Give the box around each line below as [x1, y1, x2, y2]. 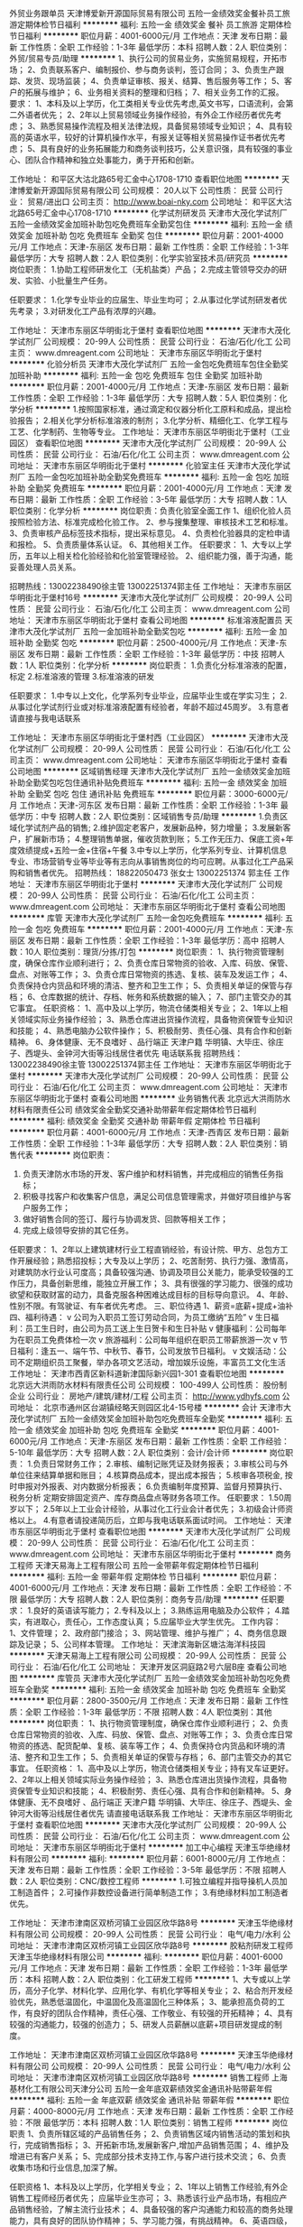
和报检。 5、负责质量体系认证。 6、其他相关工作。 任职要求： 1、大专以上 [9, 540, 284, 550]
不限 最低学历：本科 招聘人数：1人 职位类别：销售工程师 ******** [24, 2117, 271, 2128]
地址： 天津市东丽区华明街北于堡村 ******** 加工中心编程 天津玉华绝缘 [16, 1842, 283, 1853]
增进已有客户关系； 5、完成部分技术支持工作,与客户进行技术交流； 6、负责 [9, 2151, 287, 2161]
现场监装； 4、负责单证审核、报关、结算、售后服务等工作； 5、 [48, 76, 285, 86]
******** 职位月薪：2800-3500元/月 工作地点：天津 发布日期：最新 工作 [9, 1696, 281, 1705]
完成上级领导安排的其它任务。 [22, 1225, 133, 1235]
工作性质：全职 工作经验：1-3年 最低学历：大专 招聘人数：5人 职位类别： [9, 393, 280, 403]
